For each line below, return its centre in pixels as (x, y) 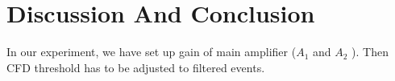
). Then (370, 52)
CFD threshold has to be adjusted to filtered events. (136, 67)
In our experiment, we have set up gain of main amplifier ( (152, 52)
